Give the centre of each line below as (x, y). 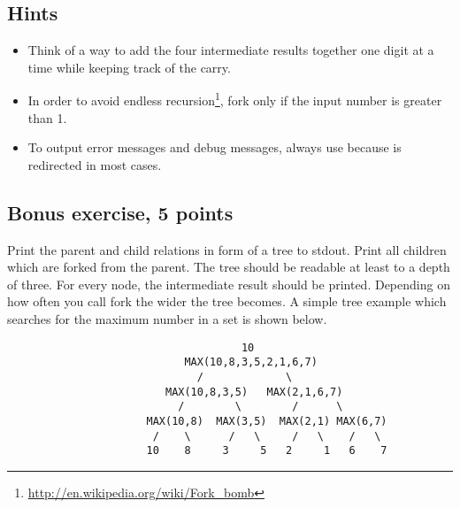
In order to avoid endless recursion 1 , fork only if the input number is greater (235, 99)
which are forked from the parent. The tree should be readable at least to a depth (229, 267)
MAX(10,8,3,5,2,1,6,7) (251, 362)
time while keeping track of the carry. (129, 67)
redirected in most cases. (95, 164)
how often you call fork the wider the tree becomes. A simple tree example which (227, 301)
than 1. (47, 117)
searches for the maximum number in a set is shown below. (167, 319)
